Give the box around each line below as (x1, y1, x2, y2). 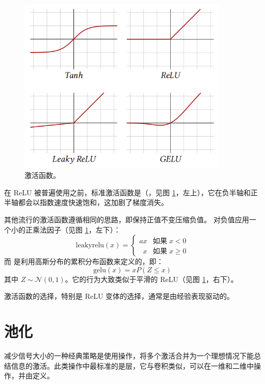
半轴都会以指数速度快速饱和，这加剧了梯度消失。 (4, 197, 168, 208)
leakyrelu (75, 242, 104, 249)
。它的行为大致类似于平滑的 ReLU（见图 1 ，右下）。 (65, 273, 238, 284)
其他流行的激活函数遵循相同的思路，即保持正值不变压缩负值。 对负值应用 (4, 214, 249, 224)
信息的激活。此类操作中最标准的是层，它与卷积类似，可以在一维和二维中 (11, 360, 254, 371)
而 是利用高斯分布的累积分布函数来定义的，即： (4, 256, 164, 267)
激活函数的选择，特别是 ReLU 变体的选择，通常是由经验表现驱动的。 (4, 291, 234, 301)
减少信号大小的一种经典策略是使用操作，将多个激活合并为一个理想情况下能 (4, 350, 254, 361)
